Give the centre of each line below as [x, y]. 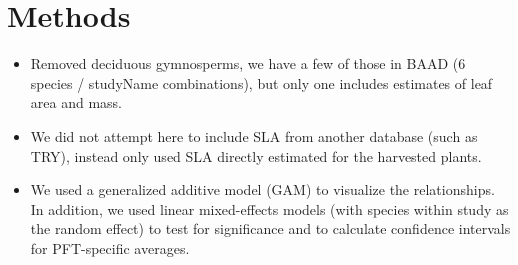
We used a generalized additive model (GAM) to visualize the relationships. [262, 189]
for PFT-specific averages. [110, 247]
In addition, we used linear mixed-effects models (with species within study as [269, 208]
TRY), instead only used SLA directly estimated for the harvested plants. [256, 155]
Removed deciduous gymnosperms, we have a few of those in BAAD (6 [248, 63]
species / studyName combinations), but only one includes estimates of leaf [261, 82]
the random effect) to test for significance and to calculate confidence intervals [270, 228]
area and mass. [76, 102]
